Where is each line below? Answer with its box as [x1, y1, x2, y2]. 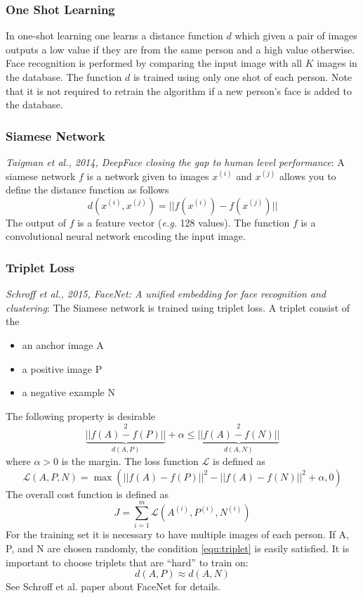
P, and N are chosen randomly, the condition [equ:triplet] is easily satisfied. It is [6, 540, 350, 555]
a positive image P [22, 361, 103, 376]
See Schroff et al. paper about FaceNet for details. [6, 579, 221, 594]
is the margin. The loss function [61, 454, 199, 468]
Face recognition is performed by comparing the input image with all [6, 56, 303, 70]
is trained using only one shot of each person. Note [133, 70, 352, 84]
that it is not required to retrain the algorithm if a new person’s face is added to [6, 83, 352, 98]
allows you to [279, 168, 336, 183]
